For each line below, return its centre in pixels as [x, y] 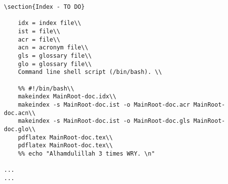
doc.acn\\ [20, 113]
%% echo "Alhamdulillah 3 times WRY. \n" [86, 153]
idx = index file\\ [50, 23]
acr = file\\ [39, 39]
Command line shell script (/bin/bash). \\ [90, 72]
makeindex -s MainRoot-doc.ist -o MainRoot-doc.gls [104, 121]
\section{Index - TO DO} [44, 7]
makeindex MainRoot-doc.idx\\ [67, 97]
